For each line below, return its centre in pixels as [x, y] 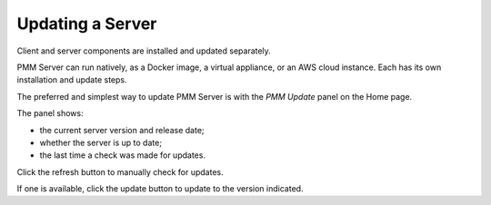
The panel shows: [50, 113]
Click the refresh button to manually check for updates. [120, 171]
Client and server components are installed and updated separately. [144, 51]
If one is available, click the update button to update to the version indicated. [160, 189]
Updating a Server [87, 24]
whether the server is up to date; [101, 142]
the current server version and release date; [122, 130]
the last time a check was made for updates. [123, 155]
